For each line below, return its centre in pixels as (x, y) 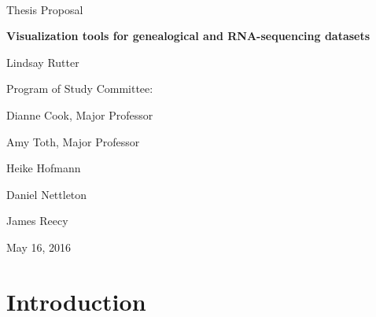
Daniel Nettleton (47, 194)
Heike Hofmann (44, 168)
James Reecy (37, 221)
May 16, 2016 (39, 247)
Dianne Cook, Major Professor (80, 114)
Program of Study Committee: (80, 88)
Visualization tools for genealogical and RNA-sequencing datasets (188, 36)
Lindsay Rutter (43, 62)
